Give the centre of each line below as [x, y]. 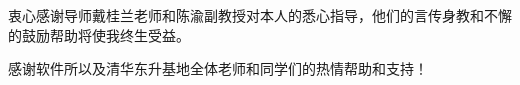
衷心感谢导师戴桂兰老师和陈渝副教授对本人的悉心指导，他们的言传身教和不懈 [260, 15]
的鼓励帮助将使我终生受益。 [99, 34]
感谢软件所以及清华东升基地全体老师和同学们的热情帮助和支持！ [218, 68]
